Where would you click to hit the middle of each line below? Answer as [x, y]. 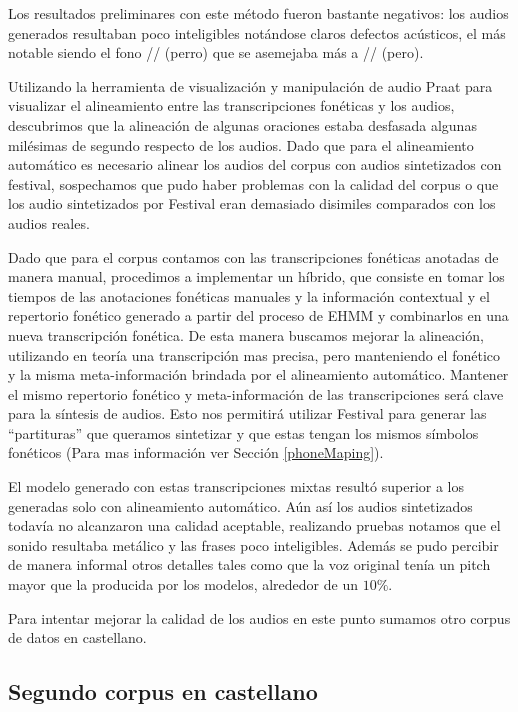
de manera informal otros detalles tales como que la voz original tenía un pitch [249, 564]
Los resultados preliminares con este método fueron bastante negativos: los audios [258, 13]
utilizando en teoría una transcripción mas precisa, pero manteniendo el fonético [254, 354]
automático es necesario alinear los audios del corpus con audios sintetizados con [255, 164]
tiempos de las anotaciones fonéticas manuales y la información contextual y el [249, 295]
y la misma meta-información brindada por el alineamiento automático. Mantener [258, 374]
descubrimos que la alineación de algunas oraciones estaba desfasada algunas [242, 124]
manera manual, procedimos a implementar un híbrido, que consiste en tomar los [256, 276]
